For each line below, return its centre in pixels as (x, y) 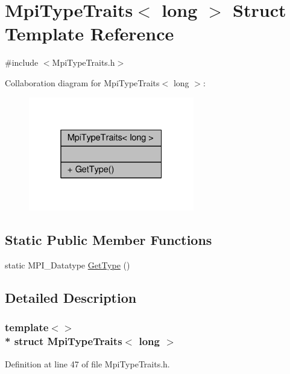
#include (22, 62)
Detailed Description (71, 298)
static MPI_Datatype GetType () (68, 265)
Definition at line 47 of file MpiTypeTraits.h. (87, 363)
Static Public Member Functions (109, 240)
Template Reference (90, 33)
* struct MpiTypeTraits (64, 341)
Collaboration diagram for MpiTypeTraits (82, 82)
